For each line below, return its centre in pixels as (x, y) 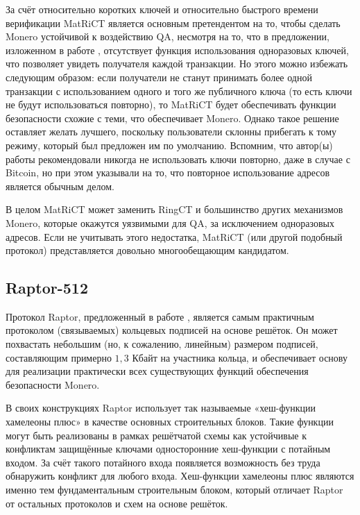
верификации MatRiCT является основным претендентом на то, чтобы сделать (173, 23)
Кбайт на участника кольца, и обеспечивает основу (240, 357)
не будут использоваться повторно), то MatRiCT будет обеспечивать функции (171, 104)
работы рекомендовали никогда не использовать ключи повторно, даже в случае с (178, 159)
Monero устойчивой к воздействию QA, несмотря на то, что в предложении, (168, 36)
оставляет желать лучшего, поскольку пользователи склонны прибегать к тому (171, 132)
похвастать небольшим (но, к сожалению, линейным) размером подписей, (162, 344)
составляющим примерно (59, 357)
